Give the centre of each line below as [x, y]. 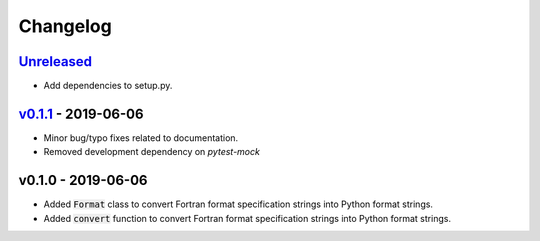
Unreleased [55, 61]
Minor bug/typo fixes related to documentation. [141, 137]
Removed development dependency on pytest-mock [151, 152]
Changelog [65, 26]
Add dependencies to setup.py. [108, 86]
